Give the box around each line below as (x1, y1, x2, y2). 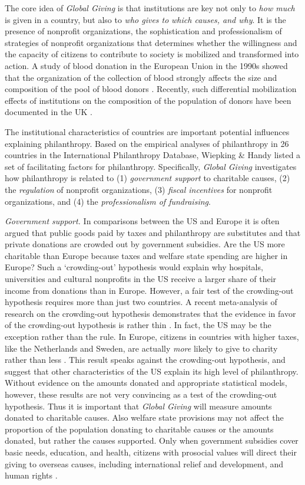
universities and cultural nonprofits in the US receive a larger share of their (5, 273, 277, 285)
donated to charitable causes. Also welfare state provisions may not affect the (5, 411, 284, 424)
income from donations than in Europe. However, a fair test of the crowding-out (5, 284, 294, 296)
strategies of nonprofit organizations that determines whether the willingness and (5, 36, 297, 48)
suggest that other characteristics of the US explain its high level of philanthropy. (5, 365, 299, 377)
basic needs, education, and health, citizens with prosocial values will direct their (5, 445, 297, 458)
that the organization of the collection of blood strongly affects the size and (5, 71, 277, 83)
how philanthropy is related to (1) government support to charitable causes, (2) (5, 172, 290, 184)
